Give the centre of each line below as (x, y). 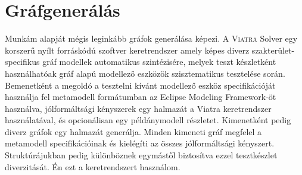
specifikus (22, 62)
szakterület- (273, 50)
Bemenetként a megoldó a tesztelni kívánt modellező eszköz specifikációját (140, 85)
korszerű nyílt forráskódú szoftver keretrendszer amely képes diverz (127, 50)
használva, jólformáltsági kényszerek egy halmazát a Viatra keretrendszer (138, 108)
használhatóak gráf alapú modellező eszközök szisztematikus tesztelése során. (145, 73)
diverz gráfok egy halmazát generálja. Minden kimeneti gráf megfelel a (133, 131)
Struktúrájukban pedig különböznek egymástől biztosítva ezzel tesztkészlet (141, 155)
